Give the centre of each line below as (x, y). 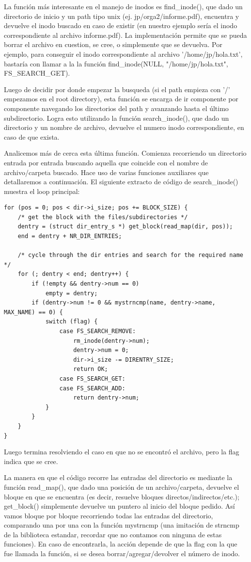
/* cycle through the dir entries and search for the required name (130, 255)
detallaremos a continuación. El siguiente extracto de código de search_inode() (121, 182)
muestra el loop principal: (42, 191)
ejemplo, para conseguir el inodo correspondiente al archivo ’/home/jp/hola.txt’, (123, 54)
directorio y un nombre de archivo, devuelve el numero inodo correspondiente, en (124, 127)
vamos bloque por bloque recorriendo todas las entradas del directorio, (109, 515)
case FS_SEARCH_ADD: (92, 388)
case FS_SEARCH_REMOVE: (98, 331)
